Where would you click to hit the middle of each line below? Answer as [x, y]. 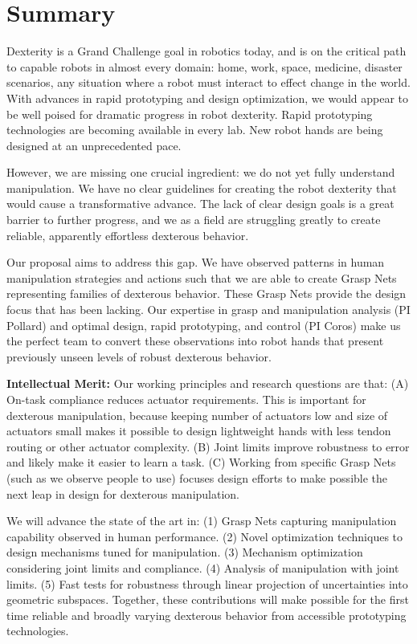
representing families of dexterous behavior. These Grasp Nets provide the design [206, 293]
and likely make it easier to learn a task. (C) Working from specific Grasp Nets [201, 462]
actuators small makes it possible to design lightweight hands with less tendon [199, 431]
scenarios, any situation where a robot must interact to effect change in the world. [208, 82]
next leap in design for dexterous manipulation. [123, 493]
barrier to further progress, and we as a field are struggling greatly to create [194, 220]
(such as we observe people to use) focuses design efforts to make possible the [197, 477]
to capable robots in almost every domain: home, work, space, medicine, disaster [204, 66]
